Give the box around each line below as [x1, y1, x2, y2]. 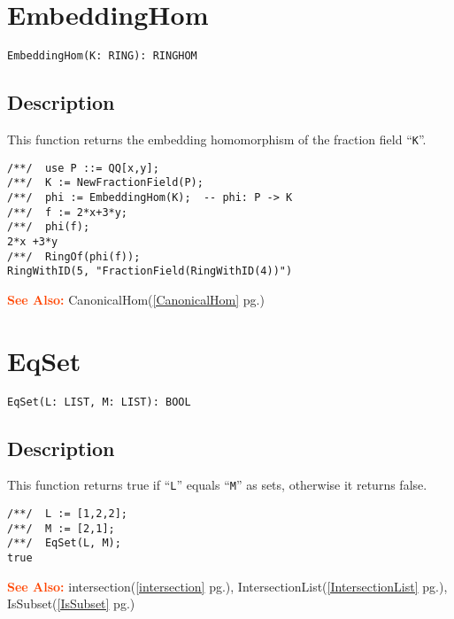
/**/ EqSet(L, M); [7, 537, 121, 550]
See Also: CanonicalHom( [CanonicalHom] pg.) [7, 290, 265, 308]
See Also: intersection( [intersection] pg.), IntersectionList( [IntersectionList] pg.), [7, 576, 448, 595]
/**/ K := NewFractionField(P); [7, 176, 204, 190]
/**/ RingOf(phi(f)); [7, 250, 141, 263]
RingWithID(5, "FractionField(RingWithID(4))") [7, 265, 293, 278]
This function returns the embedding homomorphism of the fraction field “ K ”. [7, 129, 427, 148]
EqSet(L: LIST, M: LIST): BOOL [7, 395, 191, 408]
